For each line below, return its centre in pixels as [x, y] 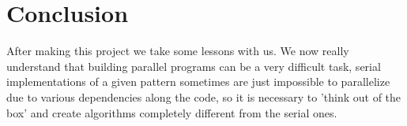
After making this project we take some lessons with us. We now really [178, 51]
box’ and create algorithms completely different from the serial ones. [172, 112]
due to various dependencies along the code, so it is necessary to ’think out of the [204, 96]
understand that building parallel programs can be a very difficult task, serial [194, 66]
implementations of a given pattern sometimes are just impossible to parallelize [198, 82]
